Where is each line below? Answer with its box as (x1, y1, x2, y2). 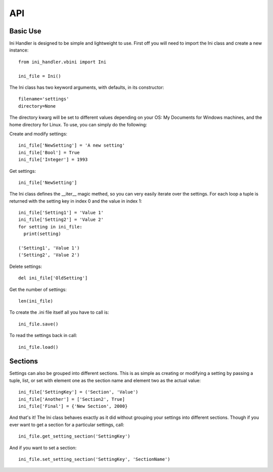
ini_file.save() (18, 321, 59, 327)
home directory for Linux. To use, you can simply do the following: (9, 121, 148, 127)
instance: (9, 47, 29, 53)
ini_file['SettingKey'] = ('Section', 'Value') (18, 389, 139, 395)
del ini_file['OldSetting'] (18, 275, 88, 281)
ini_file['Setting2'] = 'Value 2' (18, 217, 104, 222)
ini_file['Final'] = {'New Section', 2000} (18, 403, 128, 409)
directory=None (18, 103, 56, 109)
